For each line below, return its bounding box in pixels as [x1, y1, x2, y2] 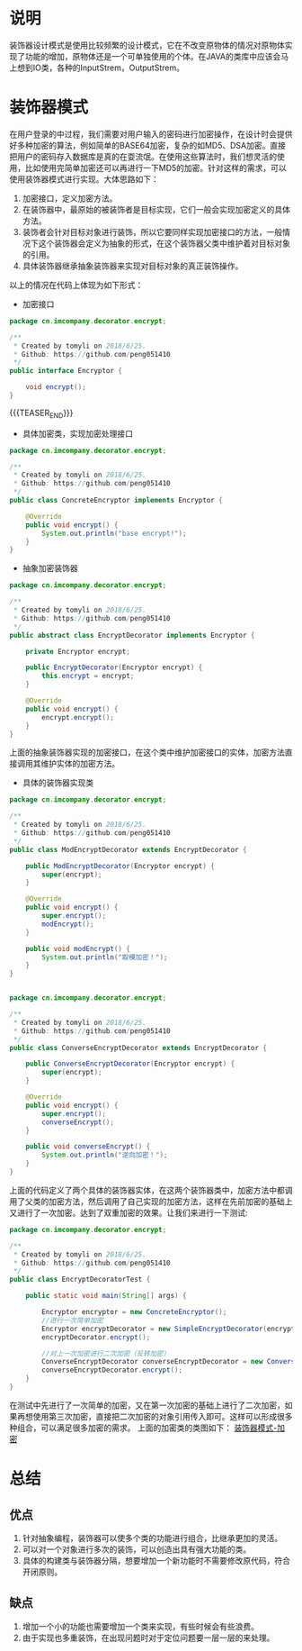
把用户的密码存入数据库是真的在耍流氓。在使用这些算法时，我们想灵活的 [9, 150, 277, 162]
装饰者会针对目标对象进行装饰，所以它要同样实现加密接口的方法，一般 [22, 226, 283, 237]
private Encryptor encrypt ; [25, 647, 130, 656]
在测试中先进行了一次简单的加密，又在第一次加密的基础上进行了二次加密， [9, 1400, 285, 1411]
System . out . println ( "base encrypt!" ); [41, 529, 187, 538]
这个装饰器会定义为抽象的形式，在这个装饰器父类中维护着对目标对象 [38, 238, 290, 249]
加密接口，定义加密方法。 [22, 193, 118, 204]
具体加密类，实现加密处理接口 [22, 428, 133, 439]
